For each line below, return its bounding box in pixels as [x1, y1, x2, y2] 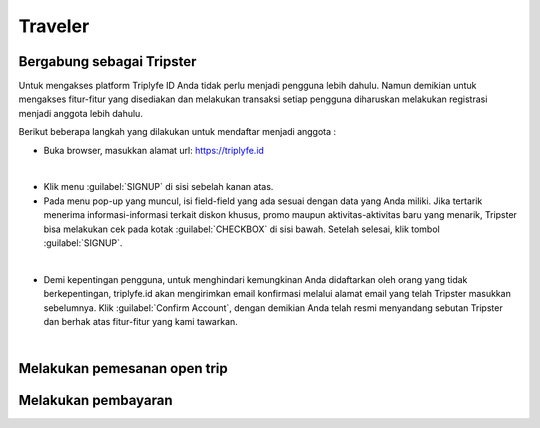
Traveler [18, 15, 90, 37]
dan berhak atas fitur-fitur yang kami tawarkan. [43, 315, 239, 327]
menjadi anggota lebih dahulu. [18, 107, 144, 119]
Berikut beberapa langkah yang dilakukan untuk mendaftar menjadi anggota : [18, 126, 337, 138]
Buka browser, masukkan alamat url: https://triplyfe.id [43, 144, 265, 156]
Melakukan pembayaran [18, 392, 173, 409]
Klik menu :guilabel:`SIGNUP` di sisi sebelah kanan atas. [43, 181, 274, 193]
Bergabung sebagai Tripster [18, 53, 197, 70]
